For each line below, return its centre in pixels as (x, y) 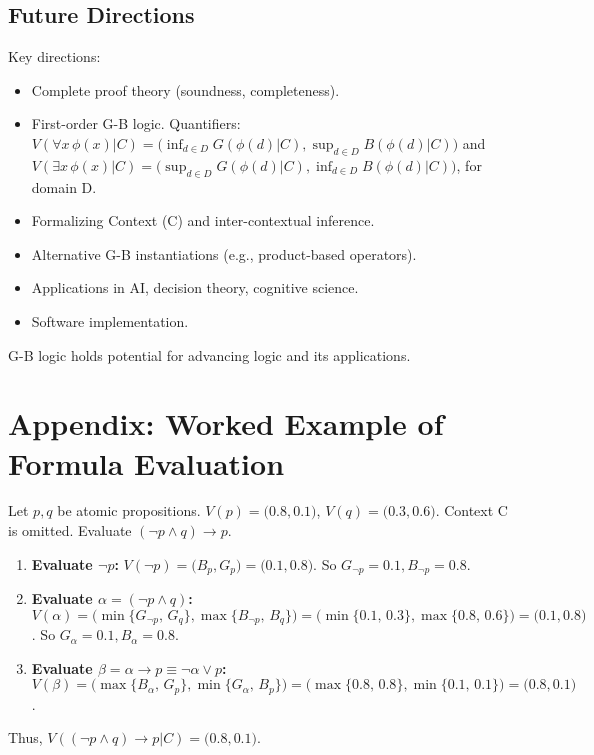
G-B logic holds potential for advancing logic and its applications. (209, 354)
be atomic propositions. (129, 510)
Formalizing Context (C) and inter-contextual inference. (203, 220)
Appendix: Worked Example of (226, 423)
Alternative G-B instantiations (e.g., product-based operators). (224, 253)
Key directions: (54, 56)
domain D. (64, 186)
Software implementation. (110, 320)
